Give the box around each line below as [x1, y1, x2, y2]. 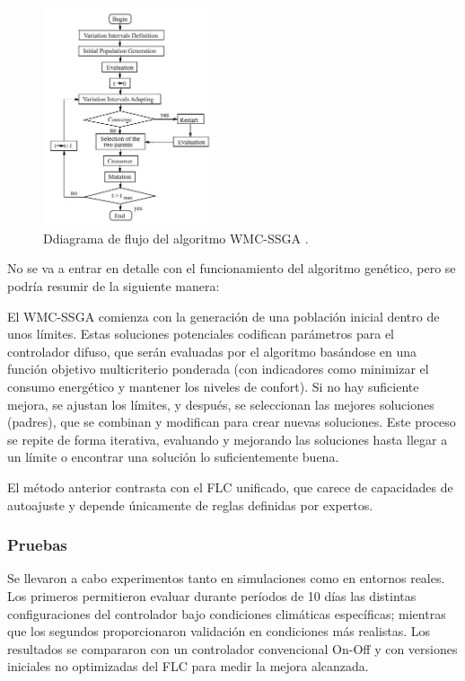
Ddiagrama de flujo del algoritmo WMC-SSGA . [43, 228, 309, 247]
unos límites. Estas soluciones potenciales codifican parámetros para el [7, 324, 395, 343]
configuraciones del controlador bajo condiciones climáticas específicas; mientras [7, 604, 446, 623]
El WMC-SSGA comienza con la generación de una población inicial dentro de [7, 306, 440, 325]
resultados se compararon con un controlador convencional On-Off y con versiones [7, 639, 458, 658]
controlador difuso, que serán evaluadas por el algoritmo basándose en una [7, 341, 417, 360]
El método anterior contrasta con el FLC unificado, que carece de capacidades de [7, 477, 453, 496]
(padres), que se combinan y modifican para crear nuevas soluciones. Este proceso [7, 412, 456, 431]
